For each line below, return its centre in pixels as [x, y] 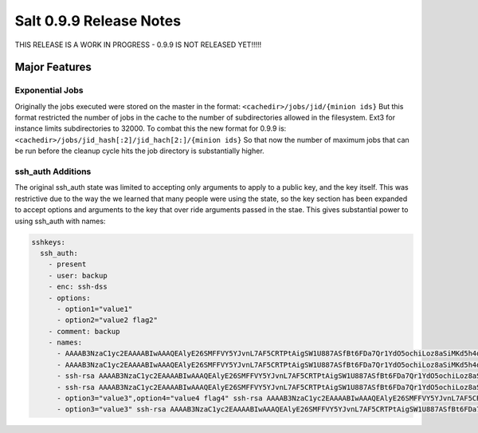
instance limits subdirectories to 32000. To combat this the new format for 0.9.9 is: [151, 128]
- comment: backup [84, 331]
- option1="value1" [95, 309]
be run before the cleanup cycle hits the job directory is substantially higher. [139, 151]
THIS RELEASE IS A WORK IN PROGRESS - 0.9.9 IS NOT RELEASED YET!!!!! [138, 45]
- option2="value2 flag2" [108, 320]
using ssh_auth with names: [60, 221]
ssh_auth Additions [53, 171]
